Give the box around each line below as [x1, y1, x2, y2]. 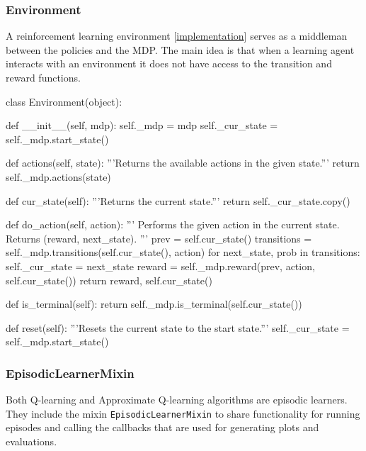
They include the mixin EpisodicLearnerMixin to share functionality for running [6, 406, 360, 421]
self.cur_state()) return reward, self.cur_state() [6, 272, 212, 287]
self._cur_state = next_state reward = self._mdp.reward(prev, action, [6, 258, 315, 273]
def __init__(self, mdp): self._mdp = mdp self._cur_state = [6, 118, 278, 133]
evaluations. [6, 433, 57, 448]
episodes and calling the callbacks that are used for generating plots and [6, 420, 319, 435]
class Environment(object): [6, 94, 122, 108]
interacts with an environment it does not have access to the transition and [6, 56, 332, 71]
